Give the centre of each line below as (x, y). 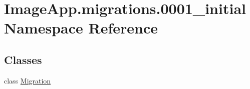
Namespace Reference (81, 28)
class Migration (28, 80)
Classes (23, 59)
